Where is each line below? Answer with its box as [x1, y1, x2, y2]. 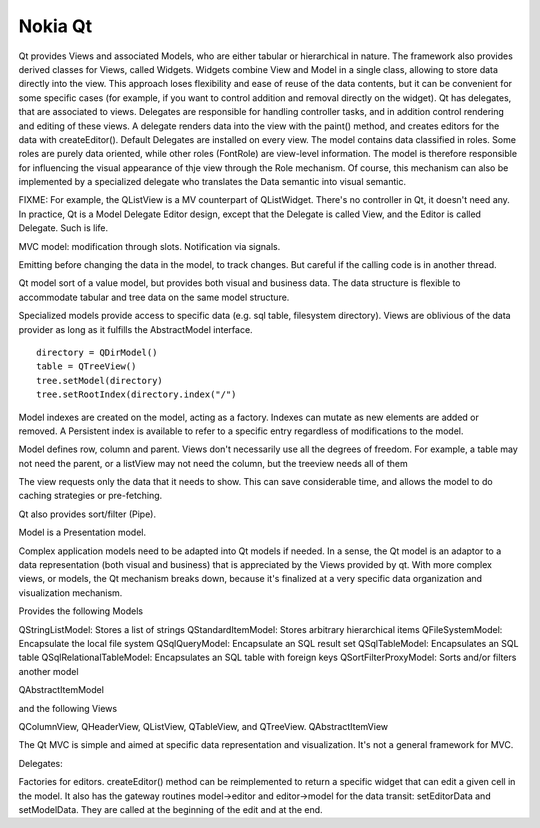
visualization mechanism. [18, 586, 123, 599]
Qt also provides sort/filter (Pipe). [18, 508, 157, 520]
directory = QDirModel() [36, 346, 158, 358]
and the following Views [18, 702, 118, 714]
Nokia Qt [18, 15, 93, 37]
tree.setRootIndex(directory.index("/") [36, 389, 237, 400]
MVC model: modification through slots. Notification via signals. [18, 240, 281, 252]
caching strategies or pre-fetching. [18, 490, 163, 502]
